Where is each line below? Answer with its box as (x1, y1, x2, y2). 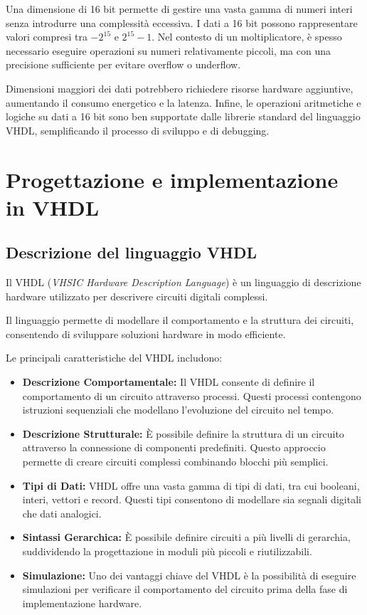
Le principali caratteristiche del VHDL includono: (6, 350, 223, 365)
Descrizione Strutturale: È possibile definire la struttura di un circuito (22, 426, 344, 441)
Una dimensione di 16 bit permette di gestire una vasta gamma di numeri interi (6, 1, 353, 16)
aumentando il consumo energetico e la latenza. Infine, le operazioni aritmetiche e (6, 95, 361, 110)
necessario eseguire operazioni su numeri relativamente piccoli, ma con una (6, 43, 331, 58)
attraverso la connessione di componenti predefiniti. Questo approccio (22, 440, 326, 455)
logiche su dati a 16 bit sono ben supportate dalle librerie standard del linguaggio (6, 109, 361, 124)
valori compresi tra (6, 29, 87, 44)
